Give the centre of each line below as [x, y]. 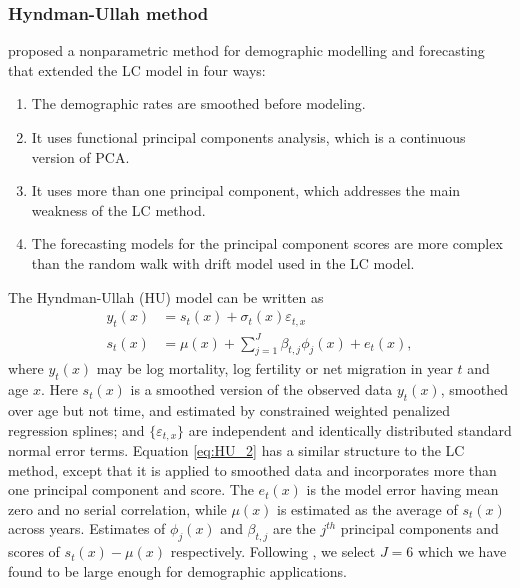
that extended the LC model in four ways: [137, 69]
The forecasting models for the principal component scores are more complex [267, 243]
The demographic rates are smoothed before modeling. [198, 103]
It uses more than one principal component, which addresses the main [246, 190]
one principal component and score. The [131, 489]
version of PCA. [80, 156]
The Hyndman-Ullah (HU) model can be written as [166, 296]
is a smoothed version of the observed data [261, 389]
